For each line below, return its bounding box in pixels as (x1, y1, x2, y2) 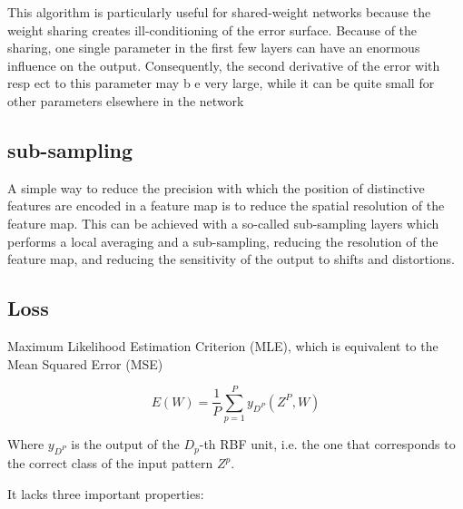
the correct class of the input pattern (7, 454, 213, 473)
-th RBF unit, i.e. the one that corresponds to (199, 435, 456, 454)
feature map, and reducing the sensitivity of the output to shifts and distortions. (7, 250, 455, 269)
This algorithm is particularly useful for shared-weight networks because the (7, 3, 431, 21)
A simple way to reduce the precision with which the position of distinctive (7, 178, 425, 197)
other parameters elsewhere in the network (7, 91, 244, 110)
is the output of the (71, 435, 180, 454)
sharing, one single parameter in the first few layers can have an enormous (7, 38, 420, 57)
